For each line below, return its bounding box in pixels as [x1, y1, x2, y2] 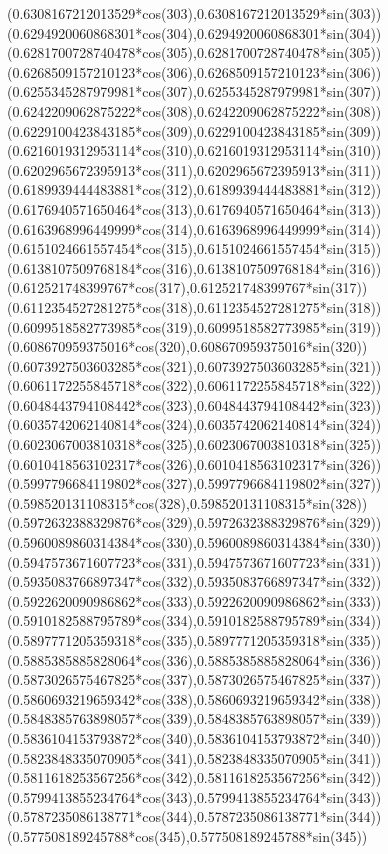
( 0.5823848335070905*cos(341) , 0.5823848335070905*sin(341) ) [7, 747, 382, 768]
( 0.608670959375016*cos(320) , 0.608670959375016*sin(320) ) [7, 336, 368, 357]
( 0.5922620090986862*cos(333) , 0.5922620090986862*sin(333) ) [7, 590, 382, 611]
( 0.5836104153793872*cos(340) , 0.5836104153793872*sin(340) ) [7, 727, 382, 748]
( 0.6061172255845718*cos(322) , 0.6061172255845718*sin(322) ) [7, 375, 382, 396]
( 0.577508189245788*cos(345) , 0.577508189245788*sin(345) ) [7, 825, 368, 846]
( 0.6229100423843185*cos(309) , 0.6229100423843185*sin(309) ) [7, 120, 382, 141]
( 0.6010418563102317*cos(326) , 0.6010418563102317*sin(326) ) [7, 453, 382, 474]
